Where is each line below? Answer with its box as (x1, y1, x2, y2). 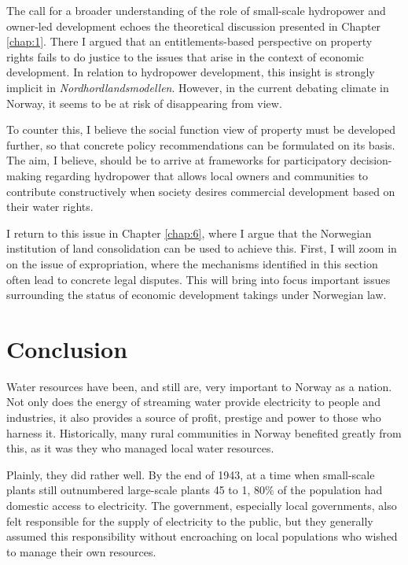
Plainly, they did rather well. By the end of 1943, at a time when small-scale (6, 466, 375, 482)
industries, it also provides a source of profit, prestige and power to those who (6, 409, 381, 425)
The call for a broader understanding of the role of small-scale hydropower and (6, 2, 386, 18)
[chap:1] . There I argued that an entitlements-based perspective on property (6, 33, 373, 50)
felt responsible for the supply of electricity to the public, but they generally (6, 512, 373, 529)
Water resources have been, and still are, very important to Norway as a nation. (6, 378, 392, 394)
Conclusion (6, 332, 128, 364)
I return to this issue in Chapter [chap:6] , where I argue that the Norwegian (6, 224, 372, 241)
